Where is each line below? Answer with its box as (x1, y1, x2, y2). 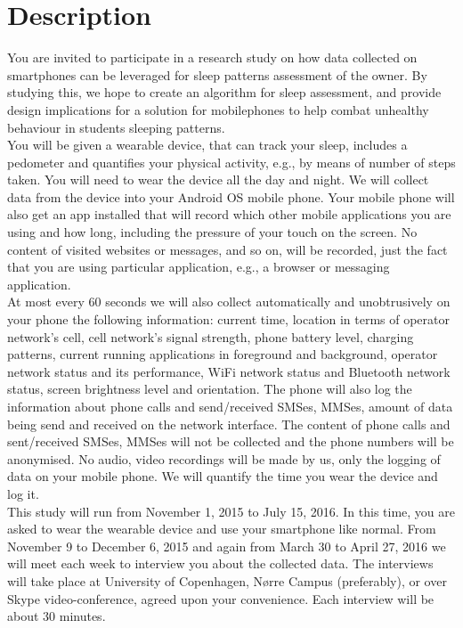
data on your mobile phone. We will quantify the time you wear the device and (7, 467, 438, 485)
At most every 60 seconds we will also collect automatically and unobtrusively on (7, 292, 451, 311)
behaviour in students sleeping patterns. (7, 118, 225, 136)
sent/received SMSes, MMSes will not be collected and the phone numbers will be (7, 432, 454, 451)
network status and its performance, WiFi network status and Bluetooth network (7, 362, 451, 380)
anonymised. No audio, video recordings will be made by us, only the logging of (7, 449, 441, 468)
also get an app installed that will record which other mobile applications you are (7, 205, 451, 224)
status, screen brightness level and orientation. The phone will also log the (7, 379, 412, 398)
